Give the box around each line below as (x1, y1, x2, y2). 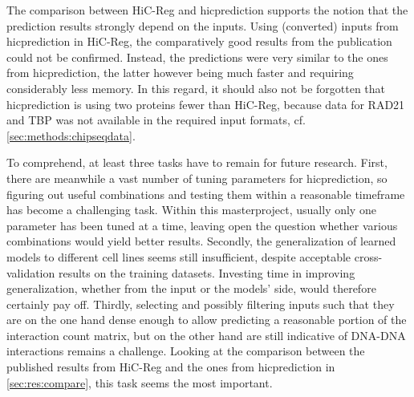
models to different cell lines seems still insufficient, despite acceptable (6, 248, 351, 265)
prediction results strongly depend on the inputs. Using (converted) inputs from (6, 17, 399, 34)
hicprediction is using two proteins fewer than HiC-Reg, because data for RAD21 (6, 95, 405, 112)
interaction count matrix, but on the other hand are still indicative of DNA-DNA (6, 326, 406, 343)
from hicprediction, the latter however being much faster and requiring (6, 64, 354, 81)
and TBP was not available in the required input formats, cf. (6, 111, 306, 128)
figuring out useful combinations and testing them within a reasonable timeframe (6, 185, 405, 202)
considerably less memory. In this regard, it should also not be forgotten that (6, 79, 386, 96)
